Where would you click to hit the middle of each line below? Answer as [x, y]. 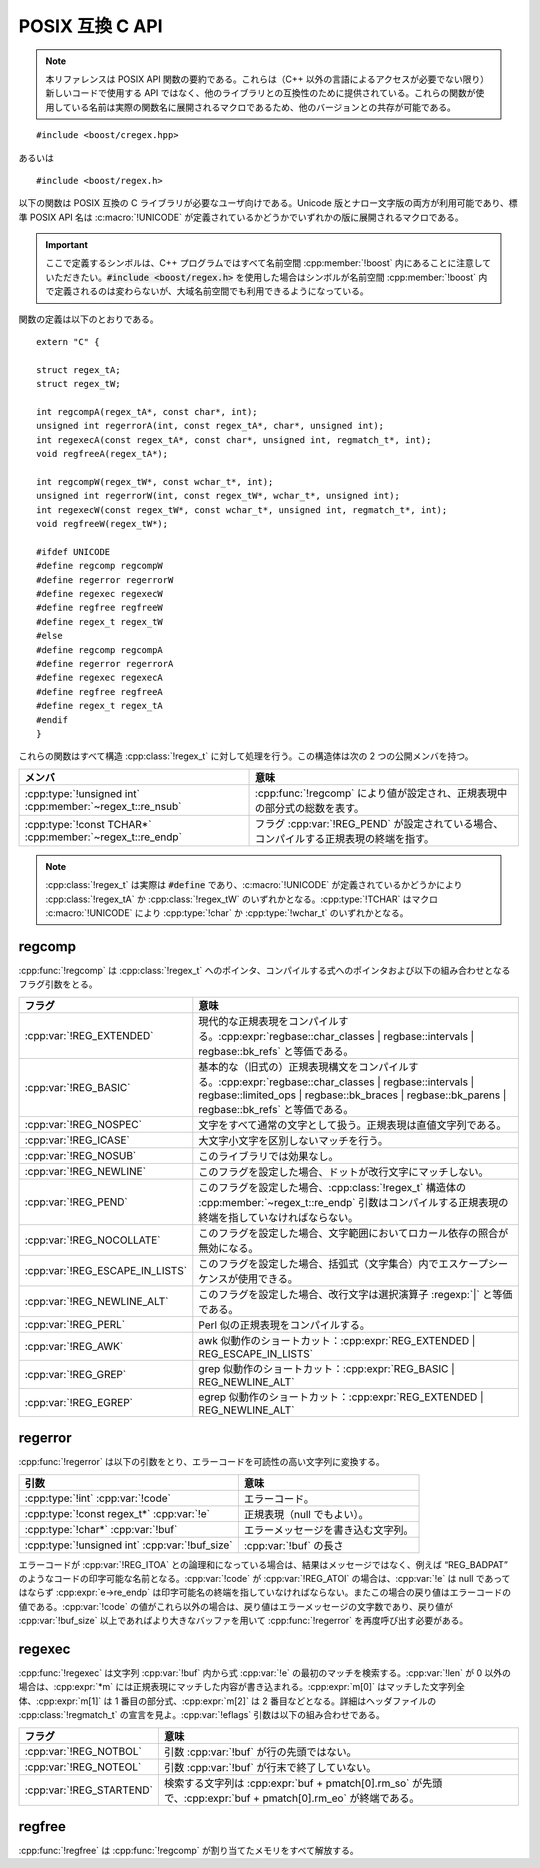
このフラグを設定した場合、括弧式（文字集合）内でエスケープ [343, 1263]
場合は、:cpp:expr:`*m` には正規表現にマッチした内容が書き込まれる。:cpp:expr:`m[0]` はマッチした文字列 [237, 1687]
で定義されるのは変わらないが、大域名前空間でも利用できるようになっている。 [207, 291]
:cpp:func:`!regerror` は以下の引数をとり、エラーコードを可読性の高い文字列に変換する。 [201, 1462]
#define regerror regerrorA [105, 663]
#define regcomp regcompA [100, 649]
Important [67, 245]
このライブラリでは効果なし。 [268, 1156]
